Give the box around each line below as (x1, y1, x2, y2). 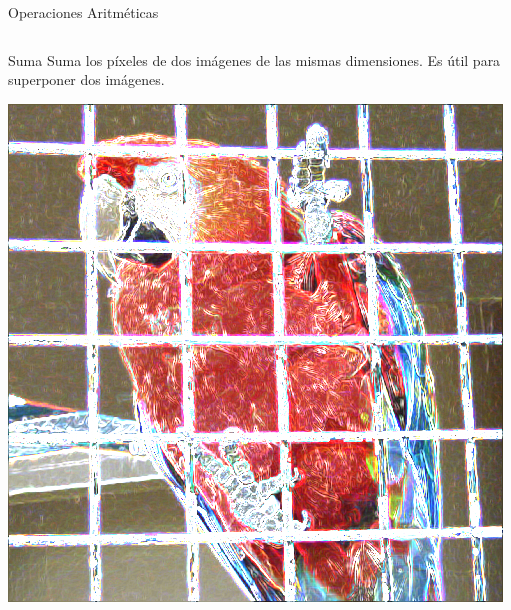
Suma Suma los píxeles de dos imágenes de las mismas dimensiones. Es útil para (8, 49, 501, 70)
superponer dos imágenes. (8, 69, 165, 90)
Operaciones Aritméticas (8, 2, 159, 22)
